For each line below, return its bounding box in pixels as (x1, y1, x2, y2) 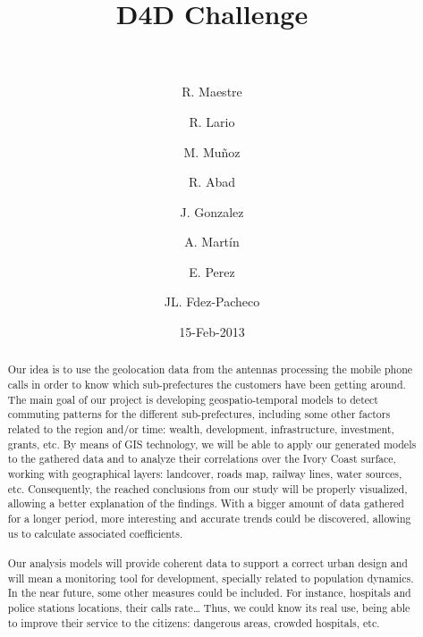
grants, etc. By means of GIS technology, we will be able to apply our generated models (7, 436, 417, 451)
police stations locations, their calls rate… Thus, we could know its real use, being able (7, 599, 410, 615)
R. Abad (189, 172, 235, 191)
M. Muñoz (183, 142, 241, 161)
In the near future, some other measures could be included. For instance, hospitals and (7, 585, 411, 600)
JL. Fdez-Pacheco (164, 292, 260, 311)
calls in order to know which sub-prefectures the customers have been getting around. (7, 377, 406, 392)
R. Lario (189, 112, 235, 130)
